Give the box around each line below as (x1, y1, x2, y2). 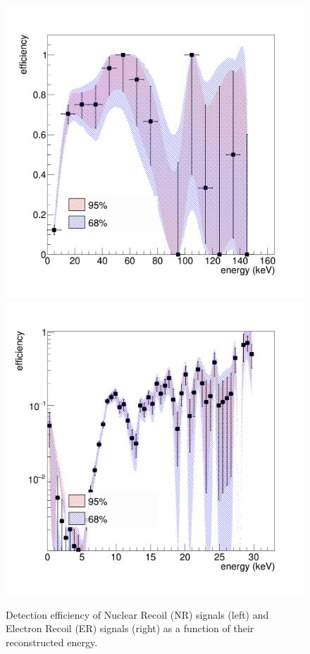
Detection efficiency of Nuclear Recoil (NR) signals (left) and (6, 607, 269, 622)
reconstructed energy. (6, 634, 98, 649)
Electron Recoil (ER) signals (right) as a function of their (6, 621, 254, 636)
